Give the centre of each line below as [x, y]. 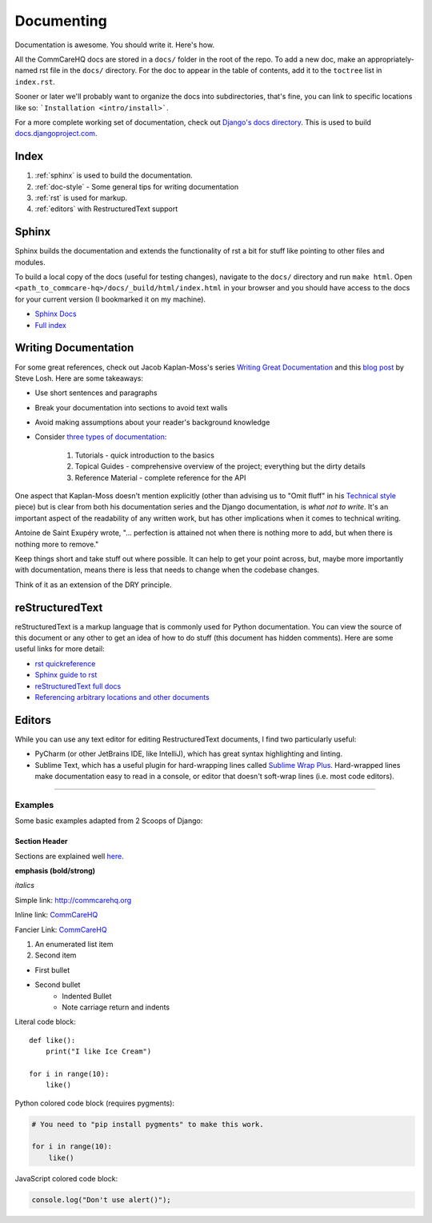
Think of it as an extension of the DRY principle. [93, 585]
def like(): [52, 1040]
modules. [30, 262]
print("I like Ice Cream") [98, 1051]
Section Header [41, 841]
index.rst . [35, 82]
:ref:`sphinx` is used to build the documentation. [114, 175]
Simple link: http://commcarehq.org [73, 900]
